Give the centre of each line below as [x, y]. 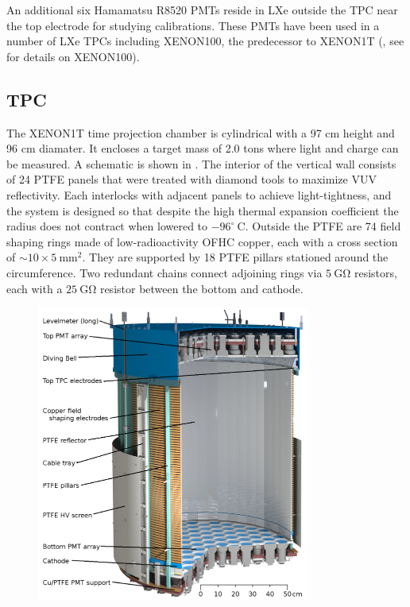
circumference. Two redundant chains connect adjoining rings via [164, 272]
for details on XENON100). [73, 56]
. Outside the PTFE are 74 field [323, 226]
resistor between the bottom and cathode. [201, 288]
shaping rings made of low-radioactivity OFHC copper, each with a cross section [202, 241]
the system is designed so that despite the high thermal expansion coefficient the [203, 210]
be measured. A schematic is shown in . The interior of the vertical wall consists [201, 163]
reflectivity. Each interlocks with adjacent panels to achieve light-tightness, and [199, 194]
